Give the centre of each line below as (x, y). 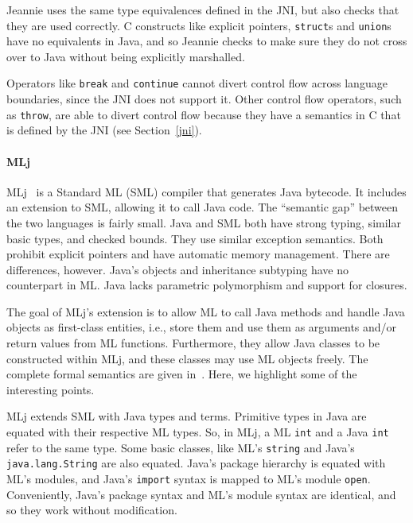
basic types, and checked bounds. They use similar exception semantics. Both (195, 238)
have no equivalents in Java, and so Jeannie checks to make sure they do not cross (207, 41)
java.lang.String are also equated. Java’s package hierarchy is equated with (196, 463)
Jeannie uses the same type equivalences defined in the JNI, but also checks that (203, 10)
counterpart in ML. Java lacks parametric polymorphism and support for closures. (207, 285)
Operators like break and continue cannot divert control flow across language (197, 83)
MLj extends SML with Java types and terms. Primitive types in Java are (187, 416)
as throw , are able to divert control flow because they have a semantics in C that (204, 114)
